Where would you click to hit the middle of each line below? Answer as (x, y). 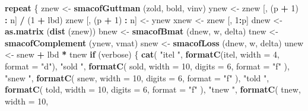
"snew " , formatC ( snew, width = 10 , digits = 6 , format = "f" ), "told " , (137, 77)
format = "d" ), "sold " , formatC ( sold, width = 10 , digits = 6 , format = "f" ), (147, 66)
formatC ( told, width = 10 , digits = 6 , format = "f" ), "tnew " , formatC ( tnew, (153, 89)
